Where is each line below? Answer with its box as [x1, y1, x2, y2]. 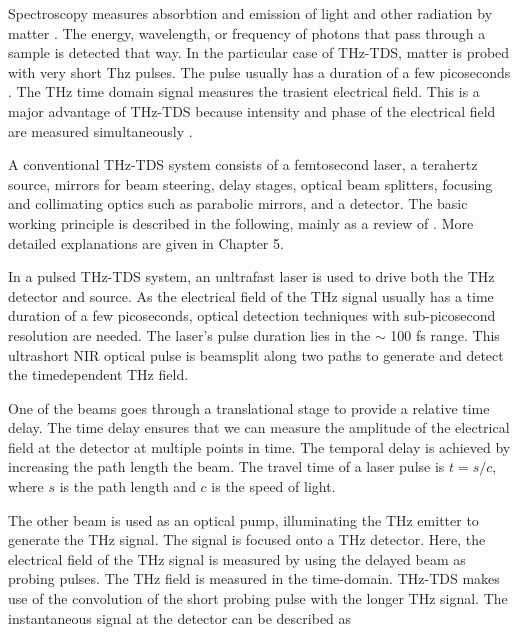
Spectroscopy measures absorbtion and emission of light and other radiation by [8, 3, 493, 23]
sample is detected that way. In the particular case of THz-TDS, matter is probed [8, 42, 510, 63]
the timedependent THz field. [8, 364, 189, 385]
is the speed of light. [211, 476, 336, 497]
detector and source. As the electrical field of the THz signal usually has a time [8, 285, 494, 306]
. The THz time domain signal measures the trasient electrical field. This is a [8, 81, 480, 102]
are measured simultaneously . [8, 120, 193, 141]
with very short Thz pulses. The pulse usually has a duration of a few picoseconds [8, 61, 511, 82]
